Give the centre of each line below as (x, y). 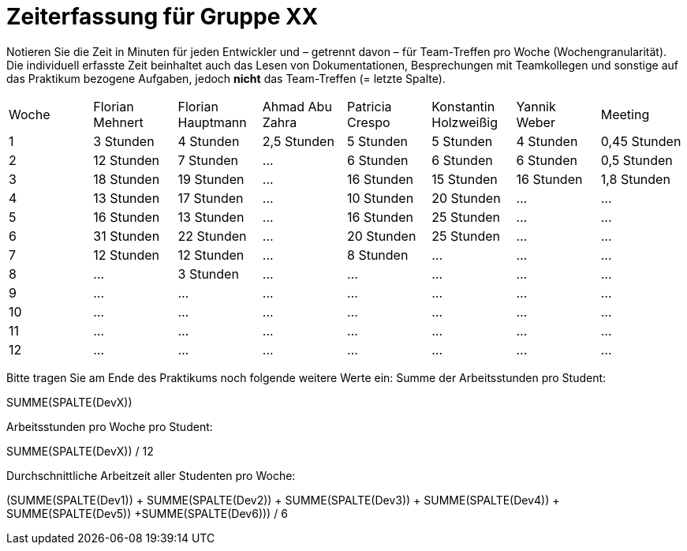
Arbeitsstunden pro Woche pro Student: (110, 426)
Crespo (369, 122)
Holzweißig (465, 122)
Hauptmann (212, 122)
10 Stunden (381, 198)
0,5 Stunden (637, 160)
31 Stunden (127, 236)
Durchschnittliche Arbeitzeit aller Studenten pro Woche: (151, 475)
